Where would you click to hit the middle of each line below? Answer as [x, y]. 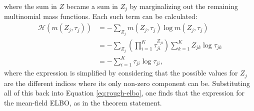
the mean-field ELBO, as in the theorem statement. [83, 102]
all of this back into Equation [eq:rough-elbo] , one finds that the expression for [124, 93]
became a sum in [92, 6]
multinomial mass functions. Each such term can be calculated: [101, 16]
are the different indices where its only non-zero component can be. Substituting [127, 83]
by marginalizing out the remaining [184, 6]
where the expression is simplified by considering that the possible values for [121, 73]
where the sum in [30, 6]
